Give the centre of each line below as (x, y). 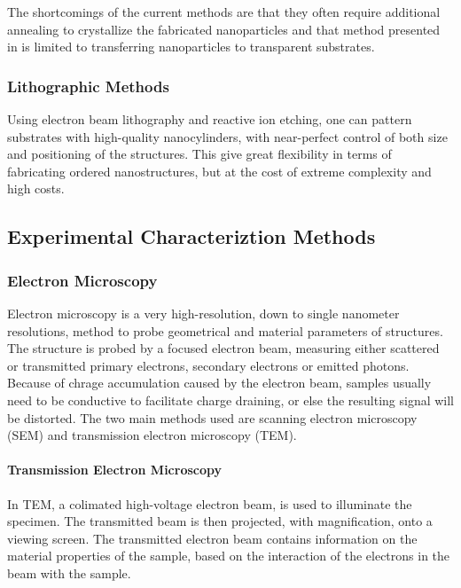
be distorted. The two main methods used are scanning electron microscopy (212, 417)
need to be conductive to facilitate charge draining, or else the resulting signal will (230, 400)
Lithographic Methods (88, 86)
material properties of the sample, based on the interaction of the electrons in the (229, 556)
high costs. (36, 188)
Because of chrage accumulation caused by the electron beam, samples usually (219, 383)
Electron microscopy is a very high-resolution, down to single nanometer (203, 313)
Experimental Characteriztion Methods (191, 236)
